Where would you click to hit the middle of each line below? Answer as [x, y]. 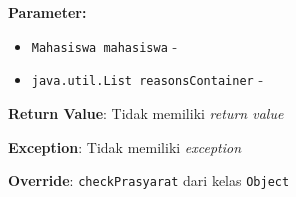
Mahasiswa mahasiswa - [104, 45]
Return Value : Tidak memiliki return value [146, 112]
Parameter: [47, 12]
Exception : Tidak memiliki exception [125, 146]
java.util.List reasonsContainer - [147, 79]
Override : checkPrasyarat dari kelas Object [149, 180]
